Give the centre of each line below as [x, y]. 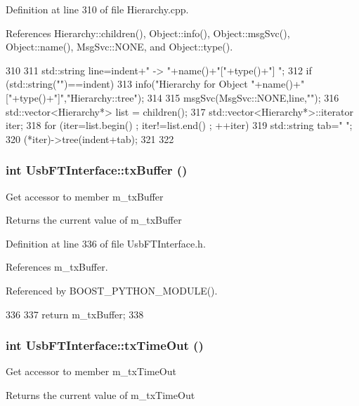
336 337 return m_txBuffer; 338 [75, 314]
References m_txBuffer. [57, 267]
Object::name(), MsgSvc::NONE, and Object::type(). [119, 47]
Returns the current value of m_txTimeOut [100, 394]
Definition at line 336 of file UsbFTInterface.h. [106, 243]
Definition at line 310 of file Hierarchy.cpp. [97, 9]
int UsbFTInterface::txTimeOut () [105, 345]
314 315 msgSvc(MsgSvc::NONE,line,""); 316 [243, 97]
